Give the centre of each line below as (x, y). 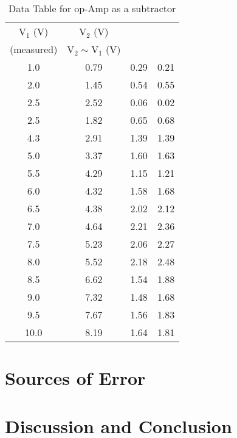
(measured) (34, 49)
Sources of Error (75, 378)
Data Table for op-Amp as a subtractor (92, 8)
